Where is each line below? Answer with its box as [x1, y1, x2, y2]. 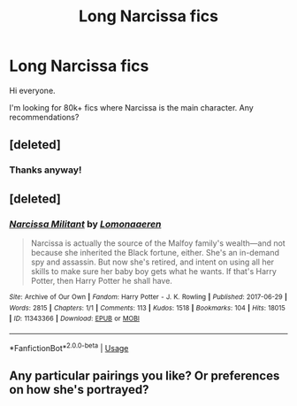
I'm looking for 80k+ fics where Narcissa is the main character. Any [9, 102, 254, 112]
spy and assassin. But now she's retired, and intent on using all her [30, 257, 275, 267]
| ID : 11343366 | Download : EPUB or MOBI [9, 314, 140, 324]
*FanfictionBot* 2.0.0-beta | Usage [9, 341, 129, 353]
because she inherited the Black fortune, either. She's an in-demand [30, 247, 280, 257]
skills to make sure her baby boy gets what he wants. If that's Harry [30, 265, 277, 276]
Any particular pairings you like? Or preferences [9, 368, 280, 383]
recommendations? [9, 111, 80, 122]
